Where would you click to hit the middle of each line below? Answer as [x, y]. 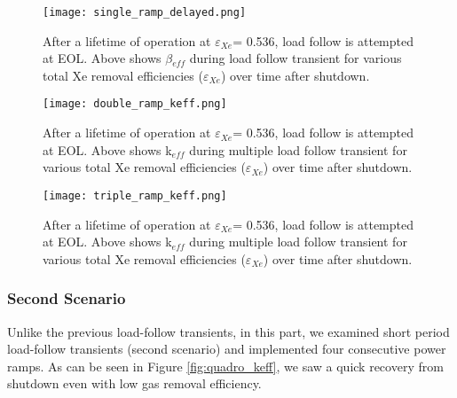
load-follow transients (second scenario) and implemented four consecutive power [227, 349]
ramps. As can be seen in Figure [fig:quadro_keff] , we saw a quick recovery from [225, 366]
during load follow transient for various [295, 58]
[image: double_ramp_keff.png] [135, 104]
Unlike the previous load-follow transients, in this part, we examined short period [228, 331]
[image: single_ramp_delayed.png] [145, 12]
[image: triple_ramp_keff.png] [135, 195]
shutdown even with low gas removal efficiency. [134, 383]
